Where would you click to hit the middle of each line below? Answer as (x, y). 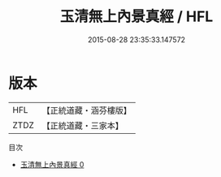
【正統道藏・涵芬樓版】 (87, 110)
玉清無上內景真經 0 (52, 164)
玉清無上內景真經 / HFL (136, 17)
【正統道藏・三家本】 (83, 125)
